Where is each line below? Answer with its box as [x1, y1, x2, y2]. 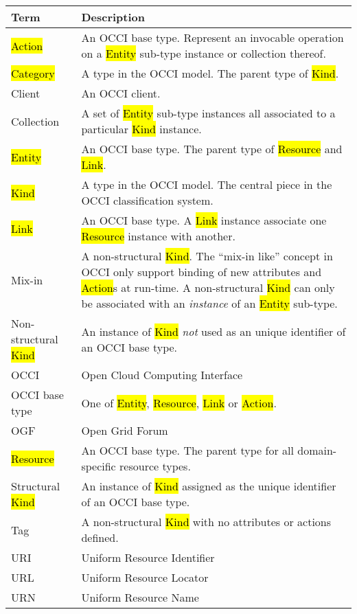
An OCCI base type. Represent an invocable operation [81, 30, 344, 45]
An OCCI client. [81, 85, 161, 101]
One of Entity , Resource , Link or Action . [81, 394, 277, 411]
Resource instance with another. [81, 228, 235, 244]
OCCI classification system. [81, 192, 214, 208]
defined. [81, 530, 119, 545]
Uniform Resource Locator [81, 569, 209, 585]
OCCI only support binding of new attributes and [81, 264, 322, 280]
